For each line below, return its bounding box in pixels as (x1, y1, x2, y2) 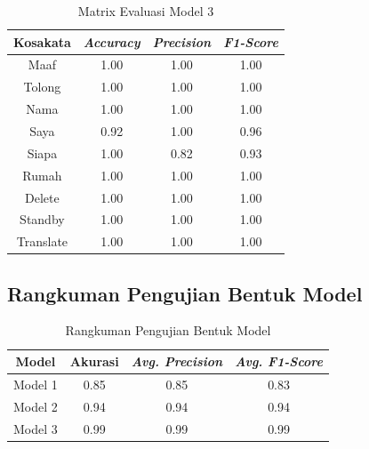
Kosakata (13, 32, 71, 51)
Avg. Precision (131, 352, 223, 371)
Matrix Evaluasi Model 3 (77, 2, 214, 20)
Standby (20, 210, 65, 229)
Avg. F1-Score (235, 352, 324, 371)
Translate (16, 232, 68, 251)
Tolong (23, 77, 61, 96)
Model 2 (13, 397, 58, 415)
